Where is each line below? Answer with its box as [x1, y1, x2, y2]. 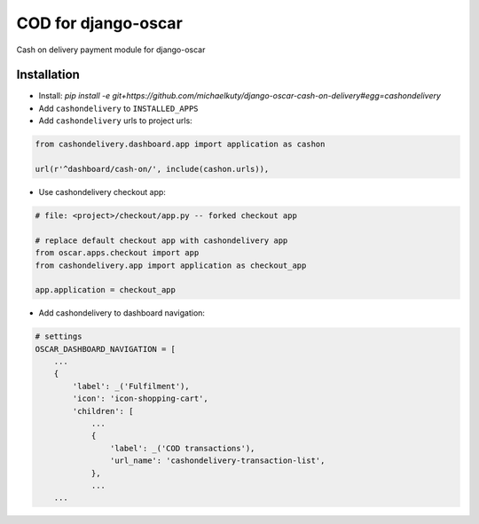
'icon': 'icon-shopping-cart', [72, 394, 208, 403]
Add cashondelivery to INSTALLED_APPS [38, 103, 199, 113]
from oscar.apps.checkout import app [35, 248, 200, 258]
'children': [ [72, 406, 134, 416]
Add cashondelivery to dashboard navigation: [38, 308, 206, 318]
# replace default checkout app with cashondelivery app [35, 235, 288, 246]
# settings [35, 332, 82, 341]
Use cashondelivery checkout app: [38, 186, 166, 197]
